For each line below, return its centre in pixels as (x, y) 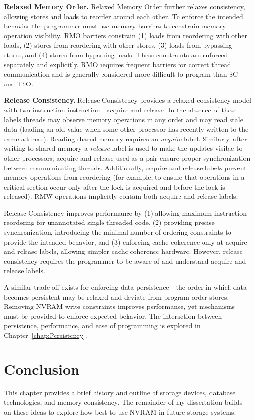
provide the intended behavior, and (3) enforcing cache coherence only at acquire (126, 241)
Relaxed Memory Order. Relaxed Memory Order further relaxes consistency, (125, 6)
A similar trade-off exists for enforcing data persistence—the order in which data (125, 287)
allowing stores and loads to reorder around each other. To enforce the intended (124, 16)
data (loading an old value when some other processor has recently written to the (126, 129)
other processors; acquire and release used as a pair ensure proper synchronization (127, 157)
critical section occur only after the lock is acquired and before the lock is (115, 186)
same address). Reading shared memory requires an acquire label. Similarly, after (126, 138)
